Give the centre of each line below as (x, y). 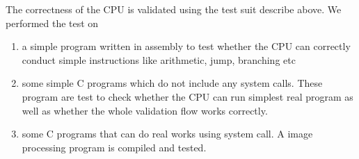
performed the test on (52, 23)
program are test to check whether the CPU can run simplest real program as (188, 96)
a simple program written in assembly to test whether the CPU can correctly (186, 46)
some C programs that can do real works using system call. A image (167, 134)
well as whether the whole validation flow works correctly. (145, 110)
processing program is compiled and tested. (114, 147)
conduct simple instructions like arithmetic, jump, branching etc (159, 59)
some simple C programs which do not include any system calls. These (172, 83)
